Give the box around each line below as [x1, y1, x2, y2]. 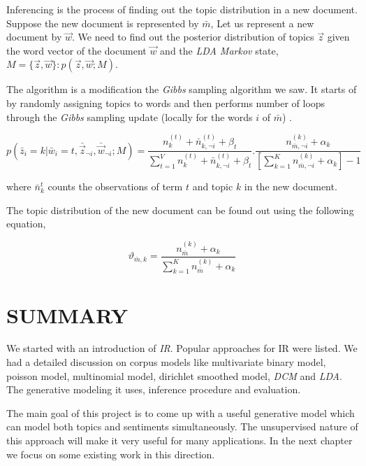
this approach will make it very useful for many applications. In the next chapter [6, 433, 353, 448]
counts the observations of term [47, 179, 183, 194]
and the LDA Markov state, [160, 43, 279, 57]
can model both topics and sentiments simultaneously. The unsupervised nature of [6, 419, 358, 434]
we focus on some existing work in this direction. [6, 446, 215, 461]
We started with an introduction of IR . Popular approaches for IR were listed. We [6, 341, 358, 355]
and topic [192, 179, 233, 194]
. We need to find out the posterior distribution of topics [72, 29, 314, 44]
